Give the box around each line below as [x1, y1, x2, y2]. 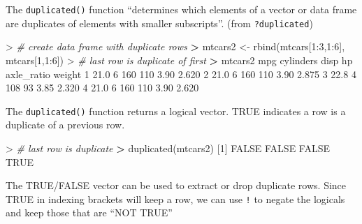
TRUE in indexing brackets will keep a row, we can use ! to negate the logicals [6, 191, 345, 206]
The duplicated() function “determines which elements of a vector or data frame [6, 2, 357, 16]
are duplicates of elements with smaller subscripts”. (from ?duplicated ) [6, 15, 313, 30]
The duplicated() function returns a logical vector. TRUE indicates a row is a [6, 103, 346, 118]
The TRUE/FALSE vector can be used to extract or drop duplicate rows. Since [6, 178, 347, 193]
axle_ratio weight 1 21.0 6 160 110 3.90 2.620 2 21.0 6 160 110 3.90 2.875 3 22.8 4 [6, 66, 356, 81]
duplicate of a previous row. [6, 117, 125, 132]
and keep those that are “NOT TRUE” [6, 205, 173, 220]
